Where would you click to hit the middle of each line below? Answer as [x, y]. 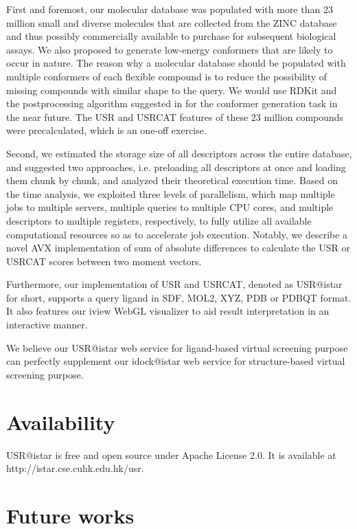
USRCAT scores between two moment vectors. [104, 261]
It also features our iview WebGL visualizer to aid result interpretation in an [168, 311]
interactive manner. [47, 325]
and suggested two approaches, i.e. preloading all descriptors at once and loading [176, 167]
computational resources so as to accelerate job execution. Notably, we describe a [177, 234]
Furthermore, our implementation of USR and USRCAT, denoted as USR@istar [174, 284]
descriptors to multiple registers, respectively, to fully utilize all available [159, 220]
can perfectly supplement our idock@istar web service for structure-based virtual [176, 361]
